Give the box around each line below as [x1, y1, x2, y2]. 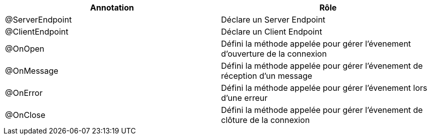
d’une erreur [221, 93, 268, 103]
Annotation [90, 3, 134, 13]
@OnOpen [5, 44, 44, 54]
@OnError [5, 88, 43, 98]
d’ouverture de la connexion [221, 49, 327, 59]
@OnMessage [5, 66, 58, 76]
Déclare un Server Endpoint [221, 15, 326, 25]
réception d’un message [221, 71, 313, 81]
